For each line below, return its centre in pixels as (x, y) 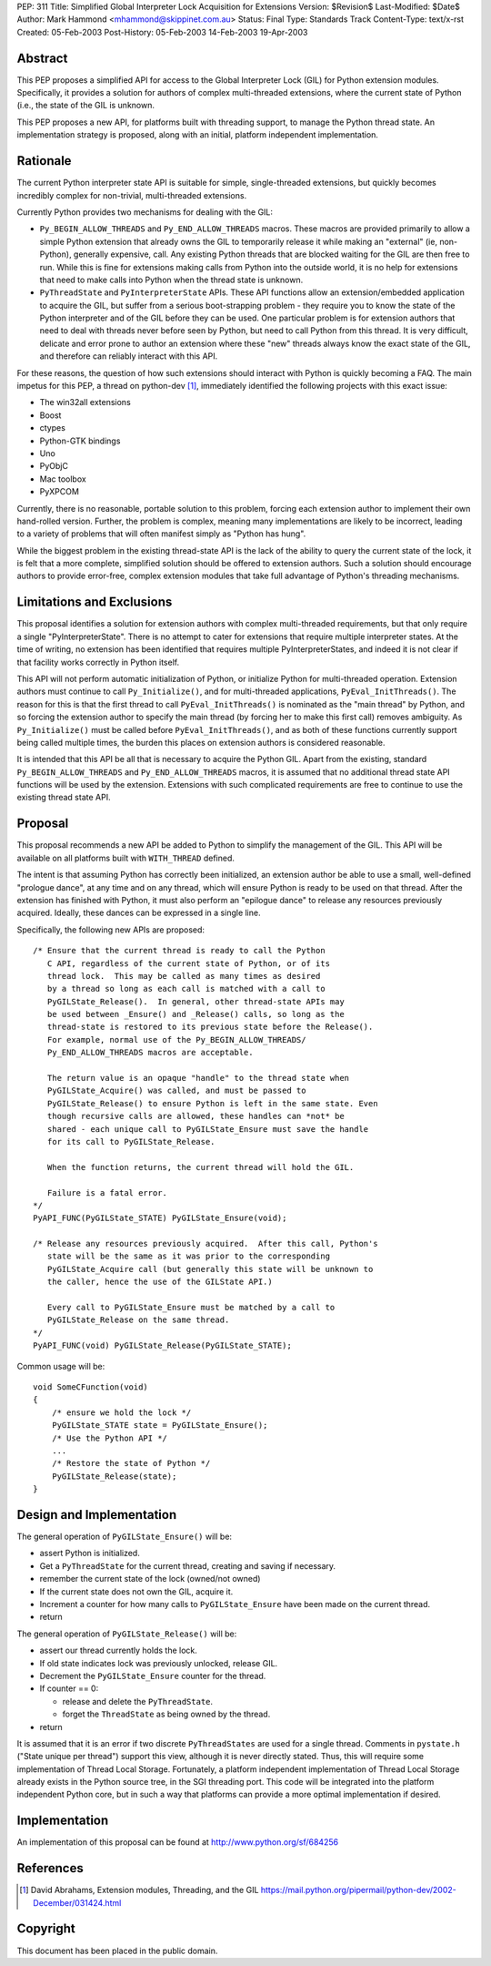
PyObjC (54, 466)
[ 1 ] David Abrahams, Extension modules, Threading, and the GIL (139, 1890)
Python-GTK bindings (80, 441)
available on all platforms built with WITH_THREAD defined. (126, 858)
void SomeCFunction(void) (91, 1387)
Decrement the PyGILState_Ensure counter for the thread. (153, 1676)
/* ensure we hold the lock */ (121, 1412)
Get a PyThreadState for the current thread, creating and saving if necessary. (188, 1565)
